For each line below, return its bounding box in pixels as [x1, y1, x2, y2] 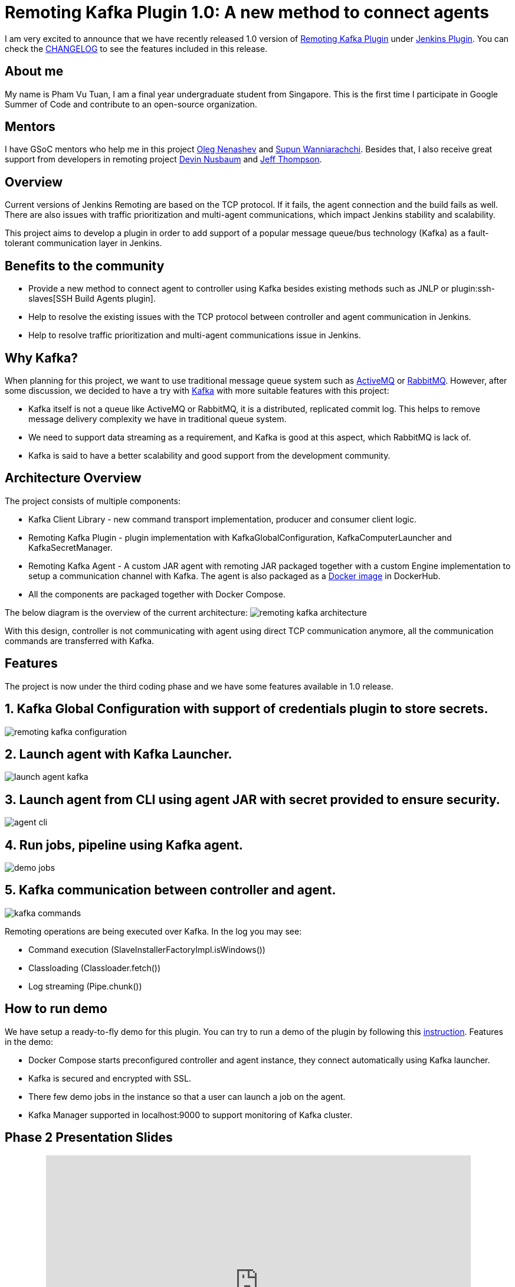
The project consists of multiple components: [5, 495, 181, 506]
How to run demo [5, 1001, 107, 1017]
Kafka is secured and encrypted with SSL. [28, 1073, 191, 1083]
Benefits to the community [5, 258, 165, 273]
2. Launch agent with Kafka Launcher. [5, 746, 232, 762]
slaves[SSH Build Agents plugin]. [28, 293, 156, 304]
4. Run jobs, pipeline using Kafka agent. [5, 837, 243, 852]
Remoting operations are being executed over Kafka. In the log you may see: [5, 926, 302, 936]
